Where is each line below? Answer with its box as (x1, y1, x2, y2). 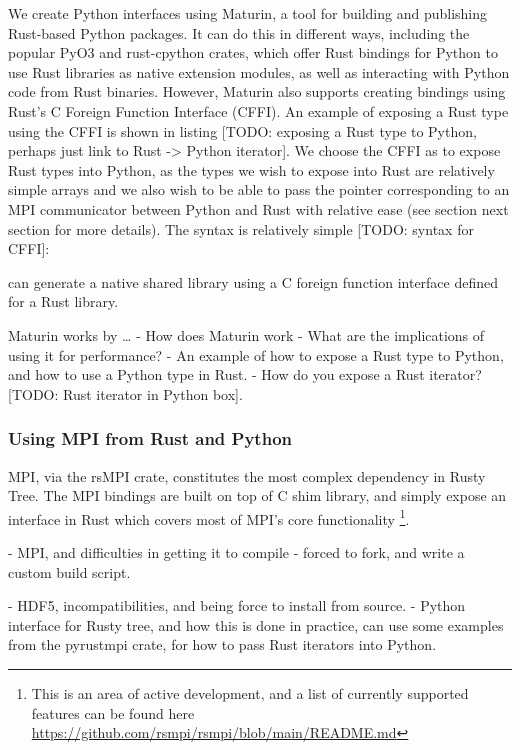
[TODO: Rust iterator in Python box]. (8, 383, 243, 404)
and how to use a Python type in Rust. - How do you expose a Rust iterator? (8, 364, 482, 385)
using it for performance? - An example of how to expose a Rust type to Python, (8, 344, 504, 365)
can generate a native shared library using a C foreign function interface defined (8, 271, 499, 292)
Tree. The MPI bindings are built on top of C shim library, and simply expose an (8, 485, 507, 506)
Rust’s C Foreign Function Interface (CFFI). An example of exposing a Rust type (8, 100, 509, 121)
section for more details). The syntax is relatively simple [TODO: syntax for (8, 218, 474, 239)
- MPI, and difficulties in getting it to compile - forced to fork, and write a (8, 541, 465, 562)
